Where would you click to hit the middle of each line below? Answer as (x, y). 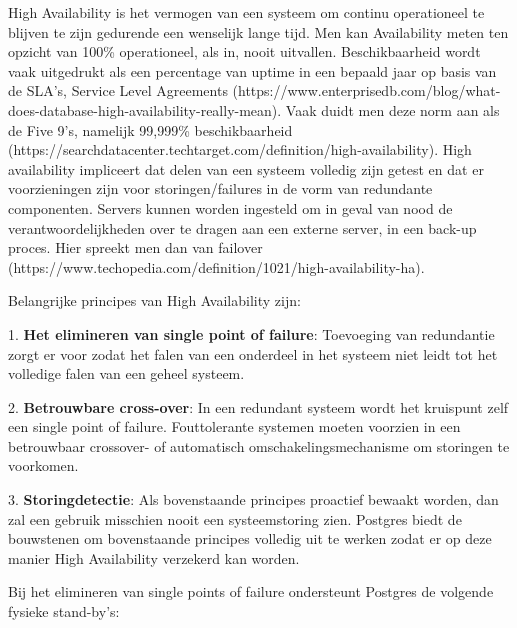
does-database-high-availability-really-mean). (145, 109)
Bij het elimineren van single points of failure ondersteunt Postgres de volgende (251, 591)
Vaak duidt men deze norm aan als (392, 109)
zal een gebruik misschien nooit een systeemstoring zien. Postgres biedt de (235, 518)
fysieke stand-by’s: (64, 611)
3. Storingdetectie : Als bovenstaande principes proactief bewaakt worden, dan (253, 499)
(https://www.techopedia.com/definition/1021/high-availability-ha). (216, 266)
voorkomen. (43, 465)
